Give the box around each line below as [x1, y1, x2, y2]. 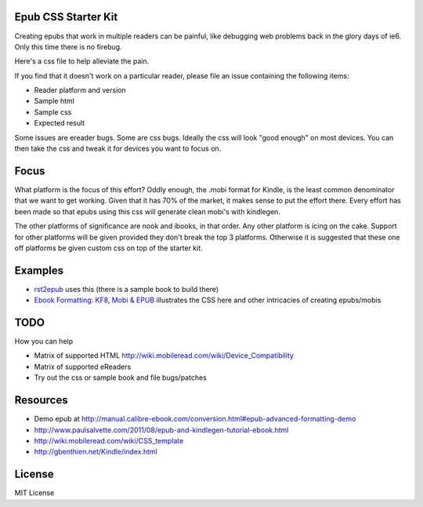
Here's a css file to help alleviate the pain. [14, 57, 150, 66]
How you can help [14, 337, 74, 346]
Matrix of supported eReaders [34, 362, 132, 371]
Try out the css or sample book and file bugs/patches [34, 373, 207, 382]
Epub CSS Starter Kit [14, 10, 118, 24]
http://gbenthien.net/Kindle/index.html [34, 447, 158, 457]
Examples [14, 264, 64, 277]
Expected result [34, 119, 85, 128]
